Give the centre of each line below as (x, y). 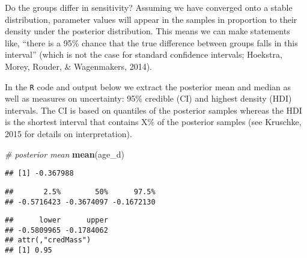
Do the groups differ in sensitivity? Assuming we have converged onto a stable (149, 7)
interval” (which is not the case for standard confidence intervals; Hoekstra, (144, 54)
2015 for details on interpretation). (68, 134)
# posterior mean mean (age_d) (65, 154)
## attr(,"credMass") (48, 240)
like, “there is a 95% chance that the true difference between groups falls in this (151, 42)
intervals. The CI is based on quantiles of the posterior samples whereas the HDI (153, 110)
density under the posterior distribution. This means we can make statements (147, 31)
